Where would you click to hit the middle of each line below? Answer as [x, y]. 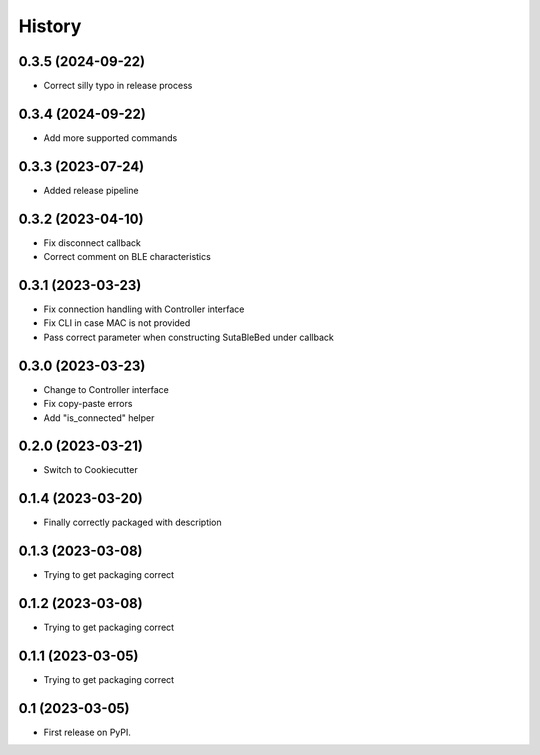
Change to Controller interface [106, 389]
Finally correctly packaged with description [132, 522]
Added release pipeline [91, 190]
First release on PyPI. [87, 732]
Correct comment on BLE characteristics [127, 257]
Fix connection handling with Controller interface [144, 309]
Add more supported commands [110, 137]
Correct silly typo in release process [118, 86]
